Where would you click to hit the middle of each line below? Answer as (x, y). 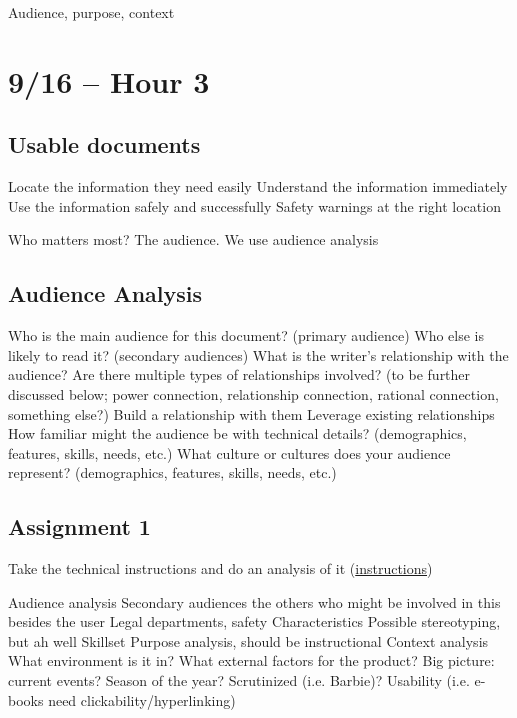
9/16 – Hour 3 (109, 80)
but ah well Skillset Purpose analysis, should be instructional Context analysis (248, 640)
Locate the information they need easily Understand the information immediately (258, 186)
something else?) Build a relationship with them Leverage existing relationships (251, 413)
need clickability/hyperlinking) (142, 699)
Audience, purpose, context (91, 12)
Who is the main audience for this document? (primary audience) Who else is (246, 335)
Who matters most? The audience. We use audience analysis (193, 239)
